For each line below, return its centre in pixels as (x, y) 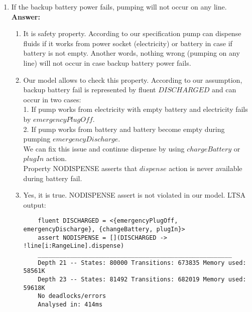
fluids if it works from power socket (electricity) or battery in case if (128, 43)
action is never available (206, 168)
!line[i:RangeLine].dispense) (74, 246)
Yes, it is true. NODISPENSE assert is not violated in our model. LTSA (135, 195)
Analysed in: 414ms (70, 304)
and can (224, 90)
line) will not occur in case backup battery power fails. (107, 62)
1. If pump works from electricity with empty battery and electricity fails (136, 109)
